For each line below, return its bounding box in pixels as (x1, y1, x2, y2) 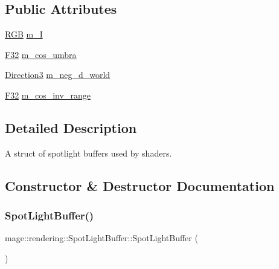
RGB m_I (5, 28, 43, 41)
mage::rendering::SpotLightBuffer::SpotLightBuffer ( (5, 232, 198, 244)
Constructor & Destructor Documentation (5, 176, 275, 195)
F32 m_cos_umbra (5, 48, 77, 60)
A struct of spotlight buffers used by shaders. (5, 146, 172, 159)
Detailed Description (5, 118, 137, 137)
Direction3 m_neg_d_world (5, 68, 111, 81)
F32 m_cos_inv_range (5, 88, 91, 101)
